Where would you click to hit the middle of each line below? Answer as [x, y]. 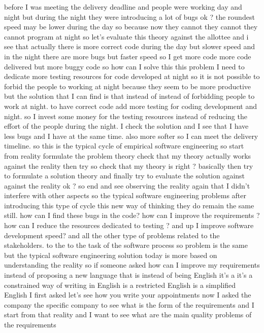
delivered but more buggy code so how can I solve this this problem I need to [124, 66]
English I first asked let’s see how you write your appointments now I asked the [128, 295]
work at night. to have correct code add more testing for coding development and [131, 106]
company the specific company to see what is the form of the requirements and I [129, 304]
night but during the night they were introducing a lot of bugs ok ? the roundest [129, 16]
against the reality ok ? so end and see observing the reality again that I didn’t [127, 185]
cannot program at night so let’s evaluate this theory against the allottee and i [126, 36]
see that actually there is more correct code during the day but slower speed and [130, 46]
